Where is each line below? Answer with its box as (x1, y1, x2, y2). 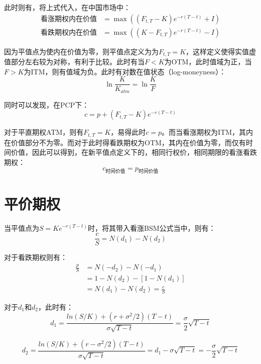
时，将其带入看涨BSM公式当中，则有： (87, 222, 216, 233)
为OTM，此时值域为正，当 (164, 56, 252, 67)
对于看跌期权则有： (4, 252, 67, 262)
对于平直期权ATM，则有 (4, 127, 84, 137)
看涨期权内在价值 (40, 15, 97, 23)
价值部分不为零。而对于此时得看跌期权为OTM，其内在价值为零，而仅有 (11, 137, 246, 147)
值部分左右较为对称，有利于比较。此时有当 (4, 56, 145, 67)
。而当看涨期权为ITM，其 (162, 127, 246, 137)
